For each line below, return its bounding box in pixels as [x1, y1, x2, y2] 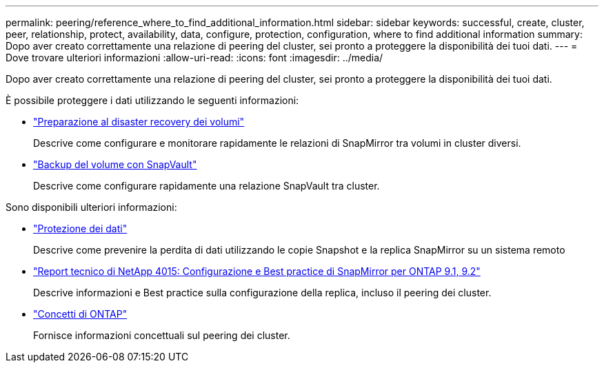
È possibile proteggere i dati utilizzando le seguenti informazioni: [6, 94, 299, 106]
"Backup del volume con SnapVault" [33, 159, 197, 170]
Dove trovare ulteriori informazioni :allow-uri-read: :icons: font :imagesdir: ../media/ [6, 52, 383, 63]
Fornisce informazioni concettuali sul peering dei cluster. [33, 329, 290, 341]
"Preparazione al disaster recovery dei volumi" [33, 116, 245, 127]
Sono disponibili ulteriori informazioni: [6, 201, 177, 213]
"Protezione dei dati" [33, 223, 128, 234]
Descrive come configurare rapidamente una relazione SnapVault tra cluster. [33, 180, 380, 192]
